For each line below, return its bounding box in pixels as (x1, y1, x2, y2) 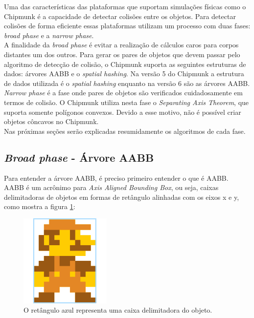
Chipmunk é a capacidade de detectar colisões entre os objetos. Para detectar (4, 11, 236, 21)
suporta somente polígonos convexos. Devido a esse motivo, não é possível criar (4, 106, 241, 117)
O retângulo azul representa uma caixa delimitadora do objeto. (23, 305, 212, 315)
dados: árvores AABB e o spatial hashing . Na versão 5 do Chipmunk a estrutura (4, 68, 244, 79)
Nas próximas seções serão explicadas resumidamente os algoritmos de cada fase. (4, 126, 246, 136)
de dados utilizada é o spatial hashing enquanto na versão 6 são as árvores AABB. (4, 78, 250, 88)
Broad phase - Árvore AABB (4, 149, 154, 165)
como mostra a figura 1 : (4, 201, 75, 212)
